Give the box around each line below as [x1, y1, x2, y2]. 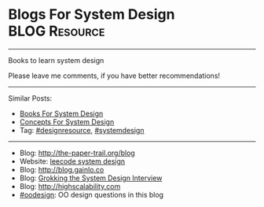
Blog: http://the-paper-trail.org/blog [19, 148, 135, 157]
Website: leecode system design [19, 156, 126, 166]
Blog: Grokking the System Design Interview [19, 173, 163, 183]
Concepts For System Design [19, 116, 115, 127]
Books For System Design [19, 109, 104, 118]
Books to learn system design [8, 55, 104, 65]
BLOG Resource [8, 22, 105, 40]
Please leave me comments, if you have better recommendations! [8, 71, 221, 80]
